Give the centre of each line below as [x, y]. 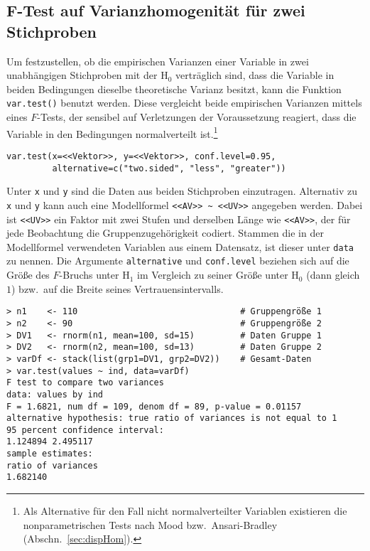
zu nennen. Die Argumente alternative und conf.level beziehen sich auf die [178, 261]
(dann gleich [333, 275]
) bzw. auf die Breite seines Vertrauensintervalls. [118, 288]
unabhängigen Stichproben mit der [82, 75]
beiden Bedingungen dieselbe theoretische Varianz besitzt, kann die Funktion [174, 89]
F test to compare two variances [85, 383]
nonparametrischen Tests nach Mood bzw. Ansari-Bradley [150, 524]
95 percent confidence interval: [85, 430]
